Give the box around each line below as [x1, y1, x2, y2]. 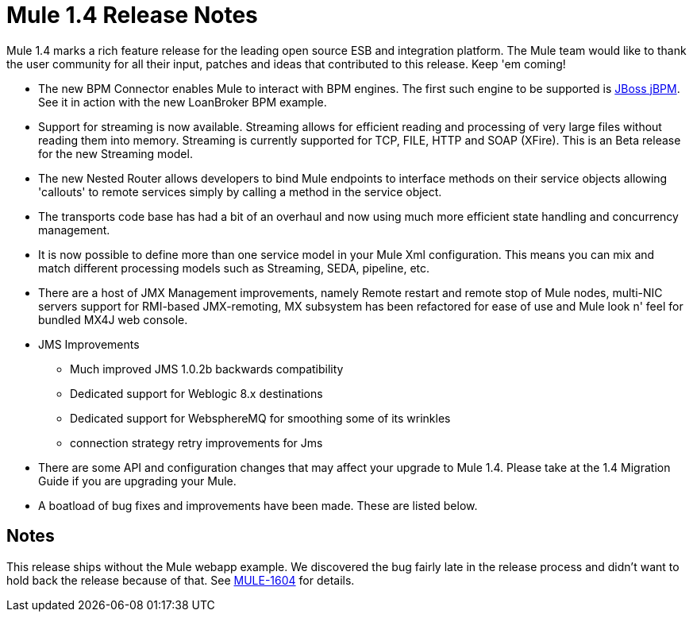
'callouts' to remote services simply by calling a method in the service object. [38, 184, 442, 199]
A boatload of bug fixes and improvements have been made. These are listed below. [38, 498, 478, 512]
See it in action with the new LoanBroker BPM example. [38, 95, 327, 109]
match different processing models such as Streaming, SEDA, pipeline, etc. [38, 261, 430, 275]
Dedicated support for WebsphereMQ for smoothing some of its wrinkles [70, 411, 451, 425]
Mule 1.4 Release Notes [6, 2, 258, 29]
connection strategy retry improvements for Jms [70, 435, 323, 450]
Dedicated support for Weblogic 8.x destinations [70, 386, 323, 400]
